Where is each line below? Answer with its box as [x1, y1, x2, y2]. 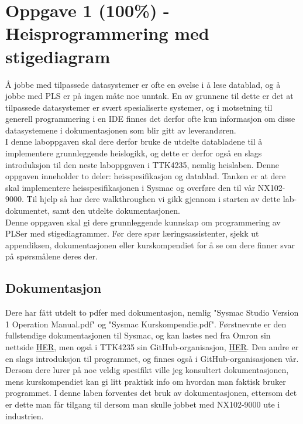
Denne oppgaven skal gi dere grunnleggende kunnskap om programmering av [5, 216, 281, 228]
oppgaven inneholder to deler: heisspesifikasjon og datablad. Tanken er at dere [5, 170, 286, 182]
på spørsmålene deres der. [5, 250, 98, 262]
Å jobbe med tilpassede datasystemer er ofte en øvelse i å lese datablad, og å [5, 78, 281, 90]
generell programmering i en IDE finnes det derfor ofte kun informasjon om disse [5, 112, 295, 125]
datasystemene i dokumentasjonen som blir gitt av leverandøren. [5, 124, 236, 136]
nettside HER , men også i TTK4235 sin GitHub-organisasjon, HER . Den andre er [5, 340, 299, 353]
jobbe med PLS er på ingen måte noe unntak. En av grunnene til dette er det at [5, 90, 294, 102]
